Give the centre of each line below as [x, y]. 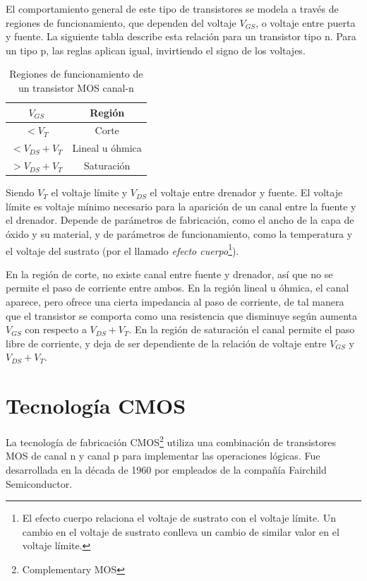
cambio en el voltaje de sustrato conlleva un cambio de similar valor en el [181, 531]
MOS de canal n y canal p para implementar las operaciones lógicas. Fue [163, 456]
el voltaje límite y [89, 192]
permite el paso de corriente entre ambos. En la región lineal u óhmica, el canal [178, 288]
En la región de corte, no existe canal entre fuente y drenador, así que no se [169, 274]
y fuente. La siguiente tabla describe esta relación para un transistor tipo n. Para [181, 36]
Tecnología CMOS [96, 406]
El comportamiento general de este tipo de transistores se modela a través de [172, 8]
